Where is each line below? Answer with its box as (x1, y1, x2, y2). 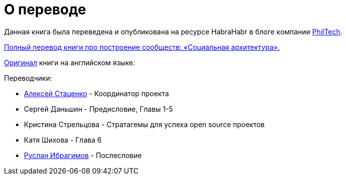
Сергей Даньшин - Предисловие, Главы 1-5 (24, 104, 173, 113)
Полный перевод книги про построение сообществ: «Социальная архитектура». (4, 42, 280, 51)
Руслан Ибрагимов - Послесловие (24, 151, 142, 160)
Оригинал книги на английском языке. (4, 58, 135, 67)
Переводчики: (4, 73, 52, 82)
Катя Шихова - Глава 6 (24, 135, 102, 144)
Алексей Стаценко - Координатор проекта (24, 89, 169, 98)
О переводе (4, 1, 86, 18)
